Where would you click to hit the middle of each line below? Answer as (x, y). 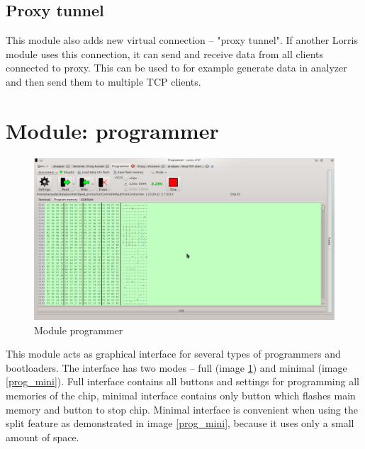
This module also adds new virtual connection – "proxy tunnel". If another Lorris (182, 40)
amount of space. (43, 437)
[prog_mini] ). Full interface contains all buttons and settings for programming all (182, 381)
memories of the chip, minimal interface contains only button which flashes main (181, 396)
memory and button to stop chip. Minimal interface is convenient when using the (182, 409)
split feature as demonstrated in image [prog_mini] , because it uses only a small (180, 423)
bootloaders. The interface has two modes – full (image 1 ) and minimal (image (176, 367)
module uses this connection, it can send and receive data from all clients (165, 53)
